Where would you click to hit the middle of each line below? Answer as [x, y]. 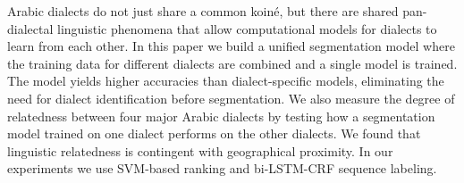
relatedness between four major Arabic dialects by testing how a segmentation [221, 116]
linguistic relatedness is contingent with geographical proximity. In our [200, 150]
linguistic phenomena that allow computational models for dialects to [247, 28]
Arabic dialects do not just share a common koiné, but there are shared [203, 11]
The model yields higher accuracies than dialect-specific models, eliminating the [226, 81]
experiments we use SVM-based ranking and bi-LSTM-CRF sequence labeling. [222, 168]
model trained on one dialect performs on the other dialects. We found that [214, 133]
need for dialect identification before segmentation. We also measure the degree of [231, 98]
